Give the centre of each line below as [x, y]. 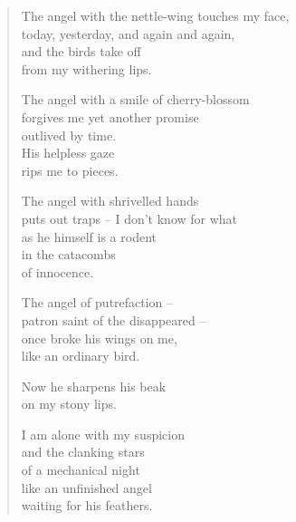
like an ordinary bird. [81, 356]
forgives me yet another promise [110, 116]
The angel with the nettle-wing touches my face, [155, 15]
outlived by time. [69, 135]
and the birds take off [81, 51]
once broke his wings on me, [99, 338]
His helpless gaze [68, 153]
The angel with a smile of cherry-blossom [135, 99]
